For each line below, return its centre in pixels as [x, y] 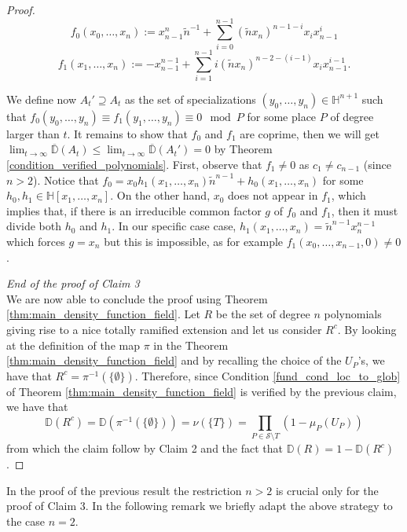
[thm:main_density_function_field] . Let [103, 314]
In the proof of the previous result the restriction [124, 490]
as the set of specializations [191, 99]
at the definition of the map [73, 345]
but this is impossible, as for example [194, 241]
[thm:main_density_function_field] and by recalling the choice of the [174, 360]
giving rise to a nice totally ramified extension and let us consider [164, 329]
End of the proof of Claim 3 [73, 283]
